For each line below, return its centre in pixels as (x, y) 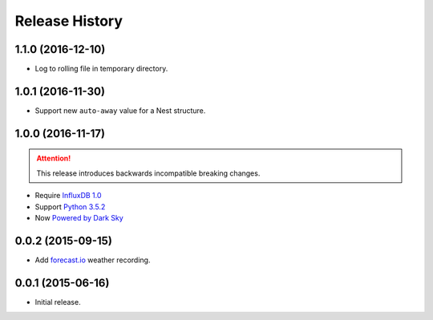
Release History (69, 21)
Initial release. (58, 302)
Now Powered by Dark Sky (79, 217)
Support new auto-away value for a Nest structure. (120, 110)
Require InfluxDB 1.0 (68, 196)
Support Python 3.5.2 (70, 207)
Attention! (54, 158)
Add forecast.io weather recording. (93, 260)
